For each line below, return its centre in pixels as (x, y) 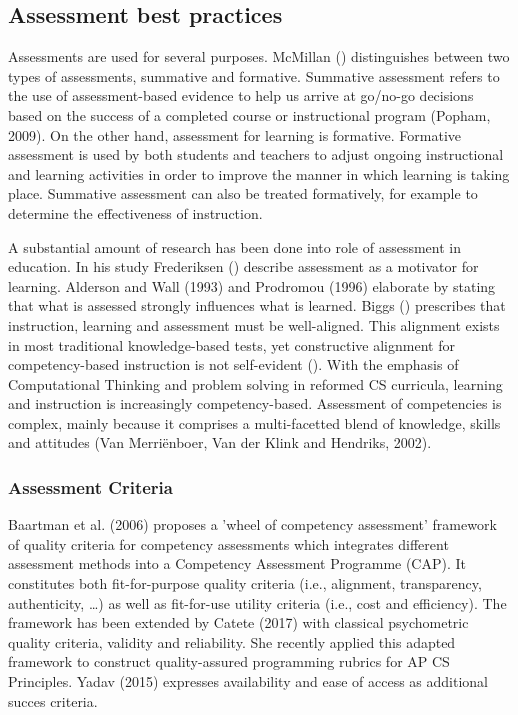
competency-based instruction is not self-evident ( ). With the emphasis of (233, 364)
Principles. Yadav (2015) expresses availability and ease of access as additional (248, 681)
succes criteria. (53, 700)
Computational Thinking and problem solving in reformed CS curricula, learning (255, 383)
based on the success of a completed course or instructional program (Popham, (249, 114)
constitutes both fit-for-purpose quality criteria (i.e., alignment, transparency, (245, 583)
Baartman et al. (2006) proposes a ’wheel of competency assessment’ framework (252, 524)
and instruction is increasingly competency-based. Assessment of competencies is (255, 403)
